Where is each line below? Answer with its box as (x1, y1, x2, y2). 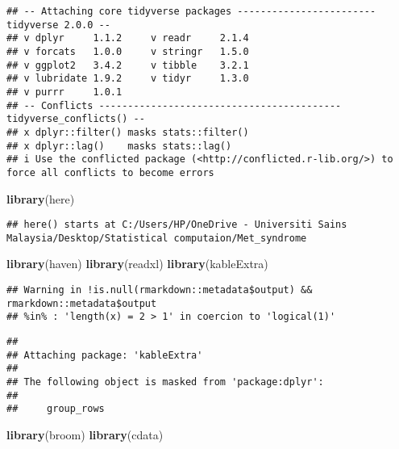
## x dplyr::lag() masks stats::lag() (6, 140, 232, 152)
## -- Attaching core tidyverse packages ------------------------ (6, 6, 376, 17)
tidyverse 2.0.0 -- (6, 19, 110, 31)
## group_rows (6, 403, 105, 415)
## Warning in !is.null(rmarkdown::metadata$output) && (6, 284, 313, 296)
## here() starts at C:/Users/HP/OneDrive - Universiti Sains (6, 219, 347, 231)
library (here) (6, 190, 75, 207)
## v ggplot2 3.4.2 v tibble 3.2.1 (6, 59, 249, 71)
